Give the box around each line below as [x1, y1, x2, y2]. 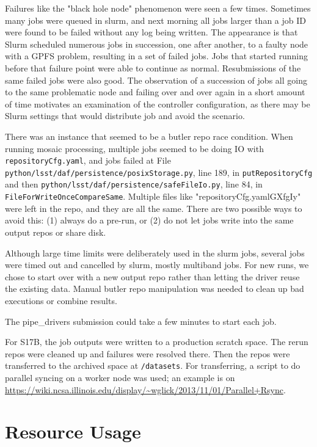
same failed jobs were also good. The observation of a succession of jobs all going [5, 73, 307, 86]
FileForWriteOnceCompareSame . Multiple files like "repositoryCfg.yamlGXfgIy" [5, 190, 301, 203]
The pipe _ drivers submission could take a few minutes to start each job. [5, 314, 277, 327]
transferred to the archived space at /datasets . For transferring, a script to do [5, 359, 301, 372]
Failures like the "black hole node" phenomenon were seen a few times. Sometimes [5, 2, 311, 14]
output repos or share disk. [5, 225, 106, 238]
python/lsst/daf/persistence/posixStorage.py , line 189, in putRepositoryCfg [5, 165, 313, 178]
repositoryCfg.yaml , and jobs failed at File [5, 154, 171, 167]
